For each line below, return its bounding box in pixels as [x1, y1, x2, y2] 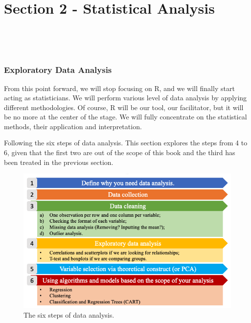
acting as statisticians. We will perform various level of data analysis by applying [4, 92, 247, 103]
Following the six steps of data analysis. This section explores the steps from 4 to [4, 138, 248, 148]
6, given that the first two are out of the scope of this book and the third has [4, 147, 235, 158]
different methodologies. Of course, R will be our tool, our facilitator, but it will [4, 102, 244, 112]
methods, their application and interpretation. [4, 121, 142, 131]
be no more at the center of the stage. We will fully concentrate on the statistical [4, 112, 247, 122]
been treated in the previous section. [4, 157, 114, 167]
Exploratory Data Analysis [4, 64, 112, 76]
